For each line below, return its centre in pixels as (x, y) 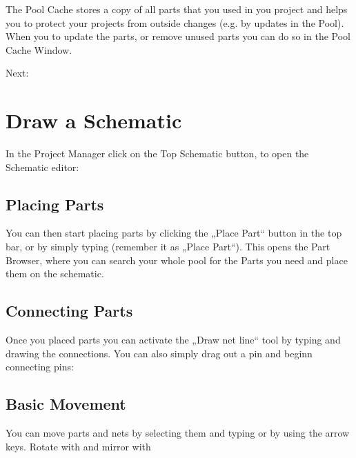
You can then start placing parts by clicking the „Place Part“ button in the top (174, 233)
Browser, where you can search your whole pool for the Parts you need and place (177, 260)
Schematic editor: (42, 167)
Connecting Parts (69, 311)
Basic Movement (66, 404)
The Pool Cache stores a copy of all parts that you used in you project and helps (177, 9)
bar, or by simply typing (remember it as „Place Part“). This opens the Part (168, 247)
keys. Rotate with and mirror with (78, 446)
